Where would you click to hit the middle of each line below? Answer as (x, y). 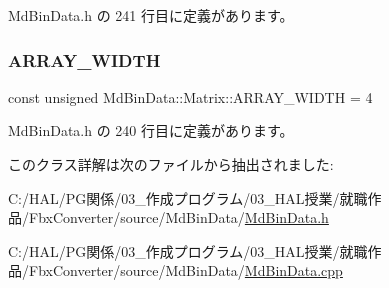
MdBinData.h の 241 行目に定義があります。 (151, 15)
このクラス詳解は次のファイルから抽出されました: (171, 164)
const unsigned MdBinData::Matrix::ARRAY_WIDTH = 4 (190, 96)
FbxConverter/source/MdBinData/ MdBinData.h (178, 217)
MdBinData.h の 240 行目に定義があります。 (151, 130)
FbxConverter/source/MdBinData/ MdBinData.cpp (185, 270)
